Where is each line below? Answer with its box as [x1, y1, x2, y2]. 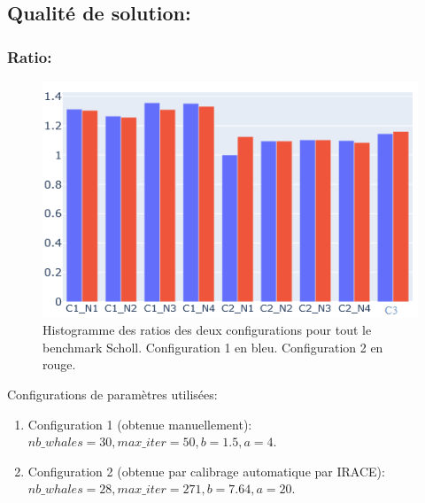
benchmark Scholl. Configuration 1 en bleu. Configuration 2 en [42, 337, 383, 356]
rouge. [42, 355, 76, 374]
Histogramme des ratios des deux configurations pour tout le [42, 321, 372, 339]
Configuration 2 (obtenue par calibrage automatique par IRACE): [27, 461, 385, 480]
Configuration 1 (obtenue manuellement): [27, 414, 252, 433]
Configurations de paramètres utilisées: [7, 385, 218, 403]
